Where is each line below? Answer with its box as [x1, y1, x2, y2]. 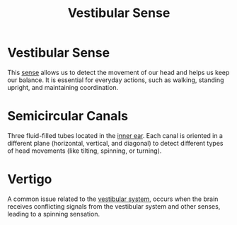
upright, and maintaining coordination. [7, 83, 119, 91]
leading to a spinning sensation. [7, 209, 100, 218]
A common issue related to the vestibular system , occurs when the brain [7, 195, 219, 203]
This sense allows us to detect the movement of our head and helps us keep [7, 68, 230, 76]
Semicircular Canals [7, 108, 129, 125]
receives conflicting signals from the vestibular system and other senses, [7, 202, 221, 210]
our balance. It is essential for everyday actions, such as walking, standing [7, 76, 224, 84]
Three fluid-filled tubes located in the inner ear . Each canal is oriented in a [7, 131, 223, 139]
